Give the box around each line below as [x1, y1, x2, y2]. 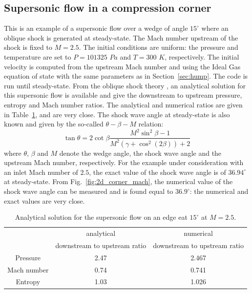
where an [201, 23, 229, 33]
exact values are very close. [4, 195, 85, 206]
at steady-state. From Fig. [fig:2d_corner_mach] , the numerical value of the [4, 176, 233, 187]
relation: [138, 119, 164, 129]
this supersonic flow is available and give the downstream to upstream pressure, [4, 90, 242, 100]
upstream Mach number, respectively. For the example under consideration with [4, 157, 244, 167]
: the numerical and [189, 186, 249, 196]
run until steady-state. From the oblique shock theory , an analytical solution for [4, 80, 246, 90]
